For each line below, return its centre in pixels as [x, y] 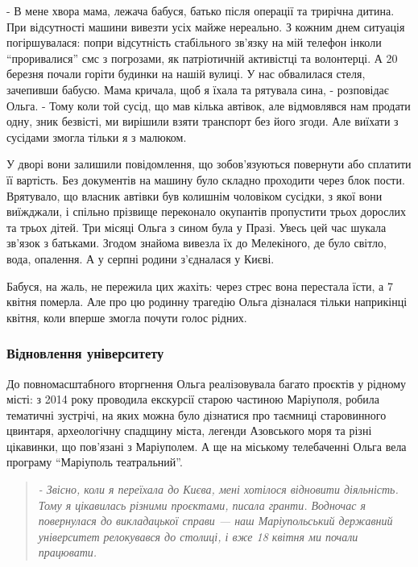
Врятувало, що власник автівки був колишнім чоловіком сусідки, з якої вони [195, 195]
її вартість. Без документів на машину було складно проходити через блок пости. [206, 179]
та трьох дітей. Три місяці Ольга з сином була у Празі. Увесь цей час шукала [197, 227]
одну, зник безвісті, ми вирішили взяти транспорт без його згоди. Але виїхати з [203, 121]
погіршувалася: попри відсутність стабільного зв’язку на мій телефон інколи [194, 42]
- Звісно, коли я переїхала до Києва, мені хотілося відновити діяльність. [218, 489]
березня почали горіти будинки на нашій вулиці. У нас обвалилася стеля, [186, 74]
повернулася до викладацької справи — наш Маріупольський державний [215, 521]
